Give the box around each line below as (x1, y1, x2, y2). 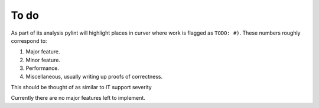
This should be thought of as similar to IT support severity (11, 83, 152, 90)
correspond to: (11, 37, 47, 44)
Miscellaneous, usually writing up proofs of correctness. (25, 73, 162, 80)
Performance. (25, 65, 59, 72)
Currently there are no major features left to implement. (11, 95, 146, 102)
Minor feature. (25, 56, 60, 63)
